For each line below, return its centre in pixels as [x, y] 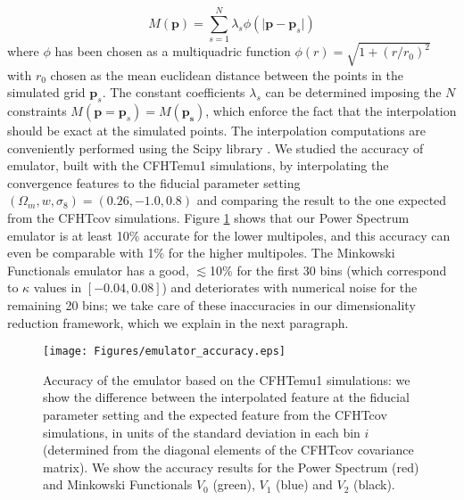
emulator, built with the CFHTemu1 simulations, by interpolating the [198, 165]
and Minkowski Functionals [118, 484]
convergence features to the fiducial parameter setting [154, 182]
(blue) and [304, 484]
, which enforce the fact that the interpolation [331, 111]
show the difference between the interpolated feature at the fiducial [226, 397]
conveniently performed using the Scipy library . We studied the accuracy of [215, 148]
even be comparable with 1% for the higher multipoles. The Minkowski [201, 253]
